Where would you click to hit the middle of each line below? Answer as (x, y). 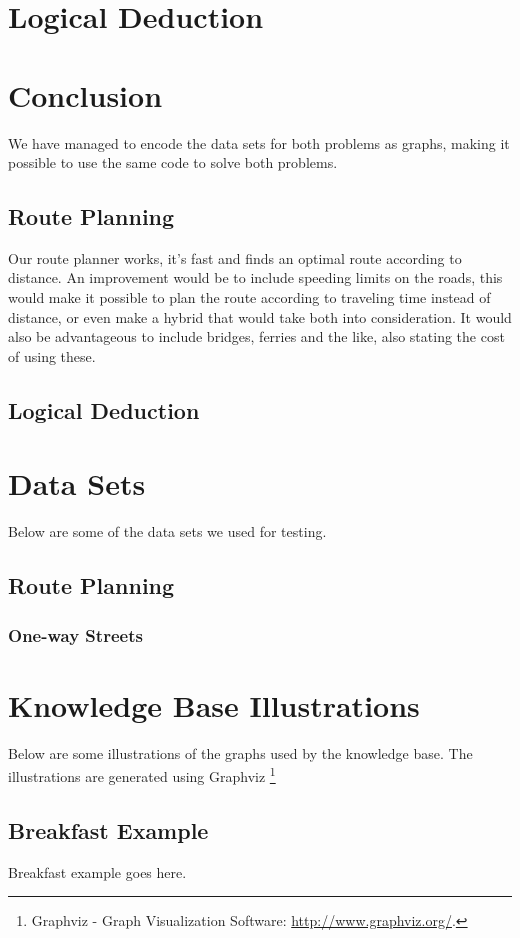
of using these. (52, 355)
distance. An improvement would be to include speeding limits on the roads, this (255, 277)
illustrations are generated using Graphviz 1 (142, 774)
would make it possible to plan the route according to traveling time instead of (249, 297)
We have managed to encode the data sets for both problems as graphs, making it (259, 142)
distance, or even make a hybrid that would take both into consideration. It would (260, 316)
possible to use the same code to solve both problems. (173, 162)
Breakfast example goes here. (97, 871)
